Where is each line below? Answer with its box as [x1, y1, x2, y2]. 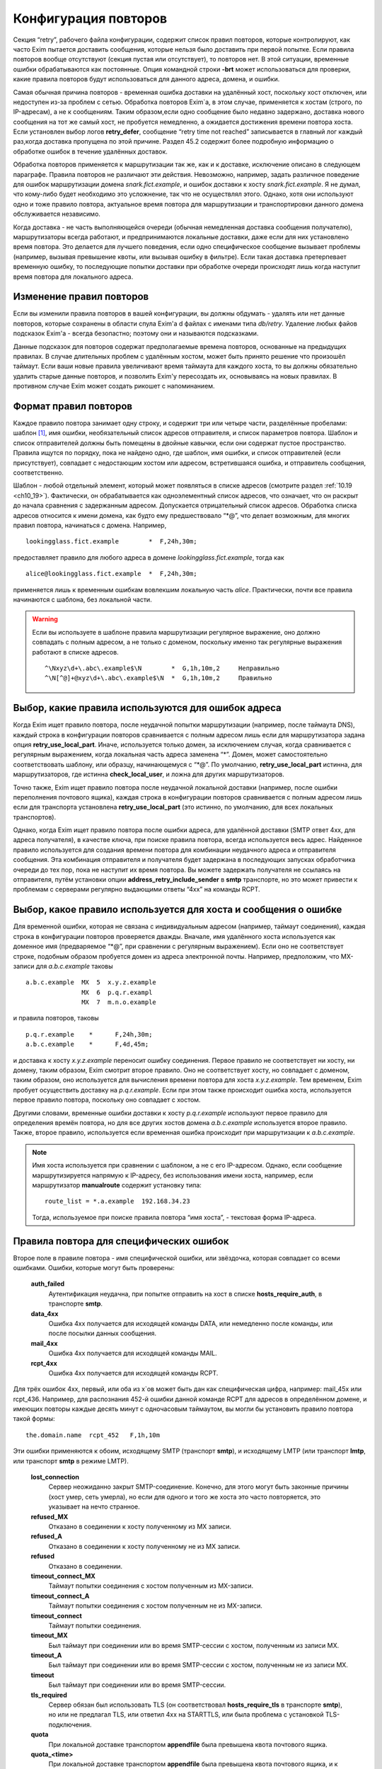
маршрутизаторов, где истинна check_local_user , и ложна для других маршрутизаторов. [13, 770, 284, 778]
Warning [32, 615, 58, 623]
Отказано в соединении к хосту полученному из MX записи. [48, 1522, 232, 1531]
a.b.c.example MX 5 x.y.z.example [25, 979, 157, 986]
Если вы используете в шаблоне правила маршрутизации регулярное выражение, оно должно [32, 628, 321, 636]
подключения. [48, 1720, 92, 1729]
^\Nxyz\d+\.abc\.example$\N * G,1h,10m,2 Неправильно [45, 664, 280, 672]
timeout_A [30, 1651, 62, 1659]
